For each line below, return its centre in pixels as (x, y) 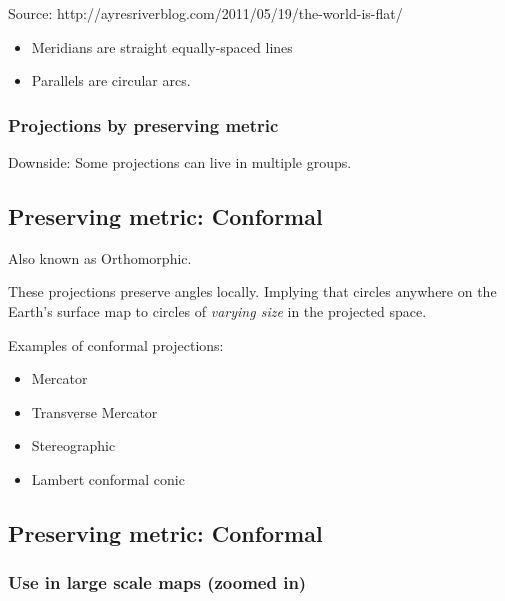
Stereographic (73, 445)
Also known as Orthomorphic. (100, 257)
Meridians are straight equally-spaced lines (162, 46)
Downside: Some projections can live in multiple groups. (180, 162)
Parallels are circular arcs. (111, 80)
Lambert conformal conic (108, 478)
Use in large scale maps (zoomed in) (157, 582)
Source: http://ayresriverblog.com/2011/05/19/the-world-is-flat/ (205, 13)
